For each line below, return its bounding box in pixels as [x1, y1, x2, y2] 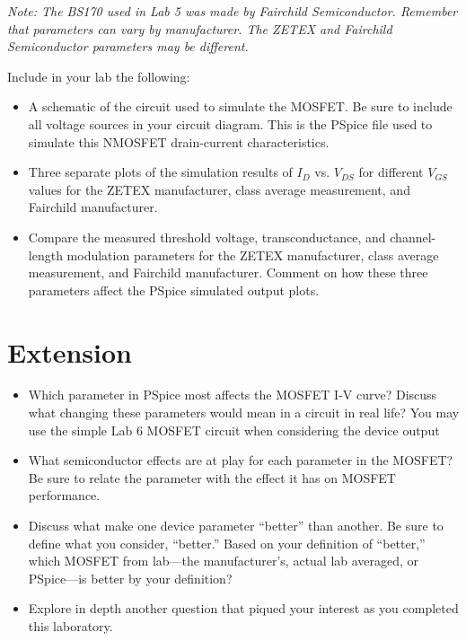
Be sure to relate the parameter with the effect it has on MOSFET [28, 468, 396, 487]
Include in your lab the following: [7, 66, 190, 85]
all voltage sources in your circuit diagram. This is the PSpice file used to [28, 114, 433, 133]
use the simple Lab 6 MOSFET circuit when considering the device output [28, 420, 440, 439]
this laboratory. [28, 616, 113, 635]
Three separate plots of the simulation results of [28, 162, 293, 181]
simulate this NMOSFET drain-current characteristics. [28, 132, 330, 151]
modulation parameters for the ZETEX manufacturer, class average [66, 245, 439, 264]
